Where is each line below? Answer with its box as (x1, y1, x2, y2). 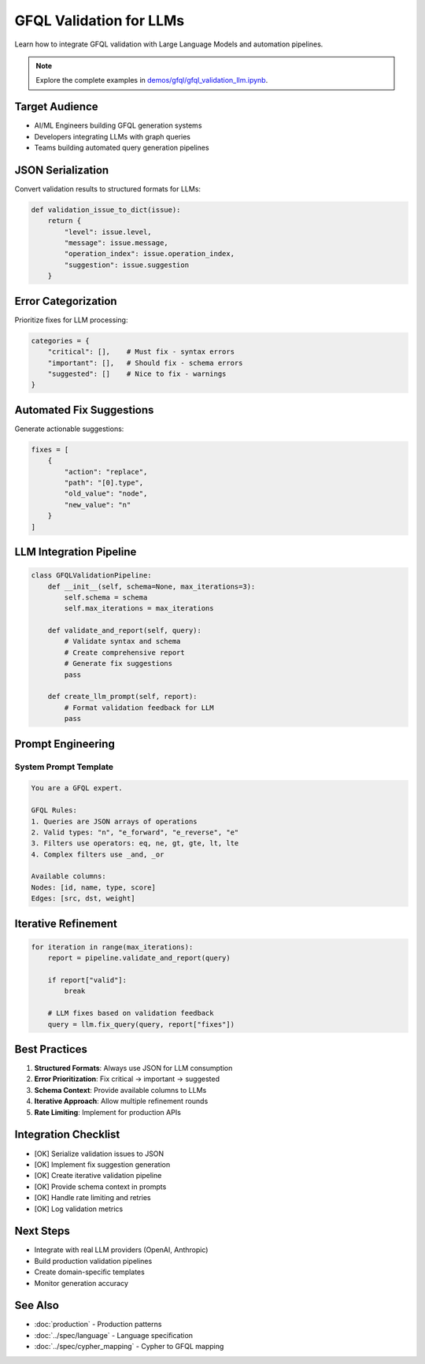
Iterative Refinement (14, 916, 118, 930)
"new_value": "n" (64, 500, 131, 509)
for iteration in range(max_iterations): (31, 942, 194, 951)
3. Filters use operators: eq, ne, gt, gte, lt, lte (31, 839, 239, 848)
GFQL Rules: (31, 806, 78, 815)
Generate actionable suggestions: (14, 424, 124, 433)
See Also (14, 1299, 59, 1312)
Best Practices (14, 1043, 88, 1056)
